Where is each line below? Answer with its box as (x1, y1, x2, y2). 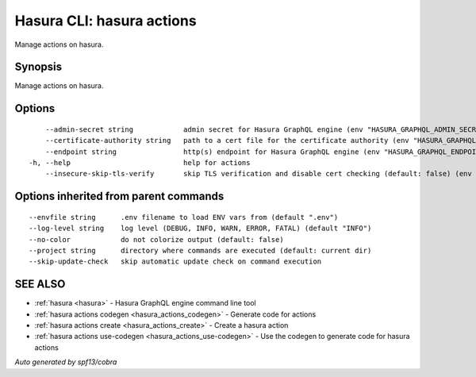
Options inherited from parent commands (14, 190, 225, 203)
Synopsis (14, 60, 63, 74)
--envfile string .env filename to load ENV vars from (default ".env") (29, 213, 339, 221)
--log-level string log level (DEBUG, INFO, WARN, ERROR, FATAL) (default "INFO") (29, 224, 372, 233)
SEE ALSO (14, 278, 66, 291)
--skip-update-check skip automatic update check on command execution (29, 257, 322, 266)
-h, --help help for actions (29, 159, 251, 167)
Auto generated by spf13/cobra (14, 357, 117, 367)
